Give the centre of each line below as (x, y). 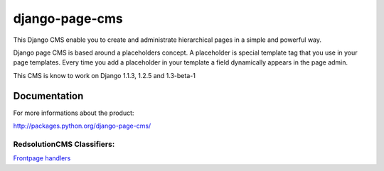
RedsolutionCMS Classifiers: (64, 144)
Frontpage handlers (42, 158)
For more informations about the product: (74, 113)
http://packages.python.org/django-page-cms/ (82, 126)
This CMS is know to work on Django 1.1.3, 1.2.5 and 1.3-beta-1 (104, 75)
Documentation (48, 96)
